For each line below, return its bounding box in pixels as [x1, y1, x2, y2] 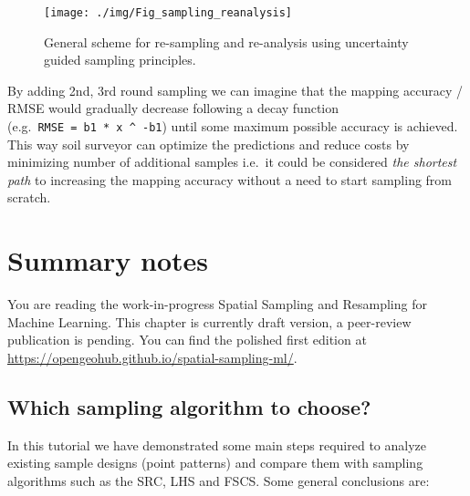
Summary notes [7, 242, 209, 279]
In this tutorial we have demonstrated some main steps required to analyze [7, 435, 427, 454]
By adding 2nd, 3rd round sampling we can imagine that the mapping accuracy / [7, 80, 463, 99]
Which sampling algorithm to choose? [7, 392, 371, 420]
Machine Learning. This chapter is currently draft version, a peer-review [7, 312, 412, 331]
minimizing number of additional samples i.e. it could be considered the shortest [7, 152, 457, 171]
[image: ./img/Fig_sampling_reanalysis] [44, 6, 293, 19]
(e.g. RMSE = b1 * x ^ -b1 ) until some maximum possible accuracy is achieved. [7, 117, 458, 136]
